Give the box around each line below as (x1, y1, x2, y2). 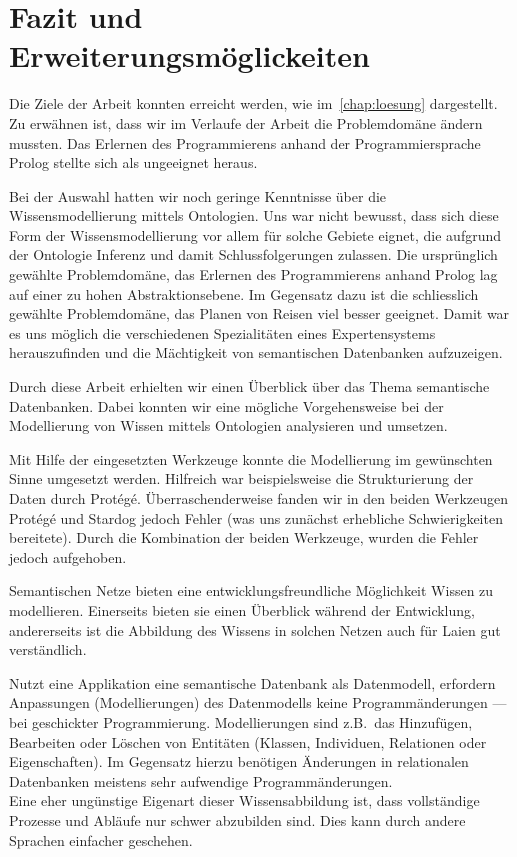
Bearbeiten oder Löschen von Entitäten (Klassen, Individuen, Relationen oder (9, 731, 487, 752)
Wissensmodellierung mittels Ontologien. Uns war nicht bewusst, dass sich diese (9, 205, 499, 226)
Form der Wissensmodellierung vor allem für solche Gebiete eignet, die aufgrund (9, 224, 502, 245)
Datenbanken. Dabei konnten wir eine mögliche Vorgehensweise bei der (9, 395, 444, 416)
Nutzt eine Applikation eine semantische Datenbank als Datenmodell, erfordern (9, 672, 496, 693)
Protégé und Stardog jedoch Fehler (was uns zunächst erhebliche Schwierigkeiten (9, 507, 503, 528)
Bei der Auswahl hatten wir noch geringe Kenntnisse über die (9, 185, 387, 206)
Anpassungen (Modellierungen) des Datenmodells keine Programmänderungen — (9, 692, 507, 713)
